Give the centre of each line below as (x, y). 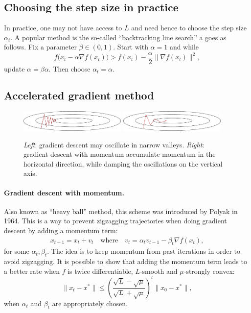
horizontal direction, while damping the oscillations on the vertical (123, 163)
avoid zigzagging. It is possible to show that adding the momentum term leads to (125, 261)
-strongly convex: (209, 271)
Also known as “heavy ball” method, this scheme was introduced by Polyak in (121, 211)
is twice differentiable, (100, 271)
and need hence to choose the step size (189, 28)
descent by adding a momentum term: (61, 230)
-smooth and (159, 271)
